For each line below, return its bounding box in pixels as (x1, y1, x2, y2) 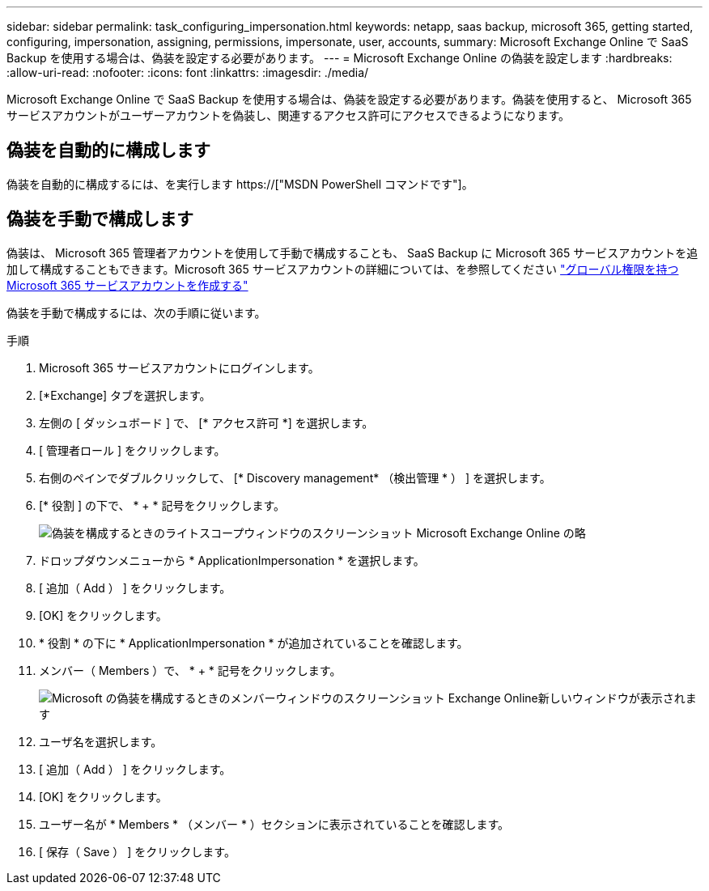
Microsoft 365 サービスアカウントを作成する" (6, 278, 248, 292)
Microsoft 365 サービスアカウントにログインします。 (39, 360, 320, 375)
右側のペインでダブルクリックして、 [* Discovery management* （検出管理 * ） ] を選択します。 (39, 470, 551, 485)
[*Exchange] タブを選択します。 (39, 388, 211, 402)
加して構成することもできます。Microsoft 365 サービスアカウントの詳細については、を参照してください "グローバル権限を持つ (6, 261, 679, 276)
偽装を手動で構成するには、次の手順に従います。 (6, 305, 266, 320)
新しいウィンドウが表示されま (537, 690, 697, 705)
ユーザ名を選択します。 (39, 734, 163, 749)
